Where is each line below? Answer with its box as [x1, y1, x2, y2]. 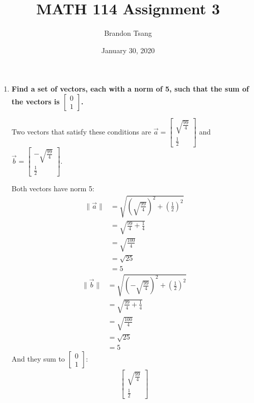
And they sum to [11, 353, 65, 364]
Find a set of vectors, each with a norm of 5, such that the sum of [11, 83, 249, 94]
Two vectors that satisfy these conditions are [11, 126, 151, 137]
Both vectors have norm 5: [11, 183, 94, 193]
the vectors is [11, 96, 60, 106]
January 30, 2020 [101, 44, 155, 55]
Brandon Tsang [104, 28, 152, 38]
